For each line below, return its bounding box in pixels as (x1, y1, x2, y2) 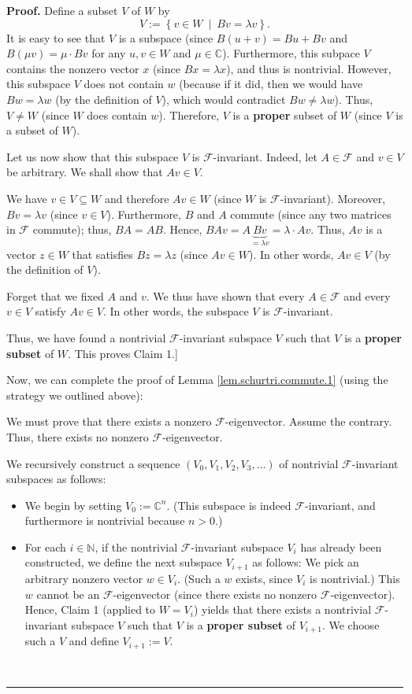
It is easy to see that (6, 29, 106, 46)
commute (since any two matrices (230, 205, 392, 222)
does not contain (84, 76, 164, 92)
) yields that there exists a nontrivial (193, 601, 372, 618)
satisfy (35, 303, 66, 319)
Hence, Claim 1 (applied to (24, 601, 156, 618)
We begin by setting (24, 497, 122, 513)
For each (24, 538, 66, 555)
